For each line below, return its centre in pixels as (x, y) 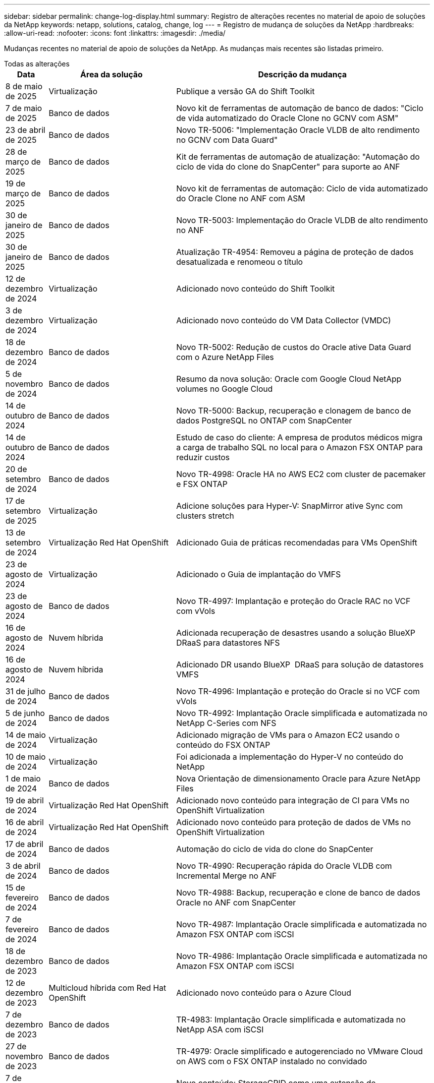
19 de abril (25, 800)
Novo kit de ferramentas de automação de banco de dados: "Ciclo (300, 108)
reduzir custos (203, 457)
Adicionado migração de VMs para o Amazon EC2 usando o (288, 735)
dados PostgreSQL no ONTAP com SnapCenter (264, 421)
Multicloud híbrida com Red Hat (108, 988)
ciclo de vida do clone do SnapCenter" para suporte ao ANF (288, 167)
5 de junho (25, 713)
